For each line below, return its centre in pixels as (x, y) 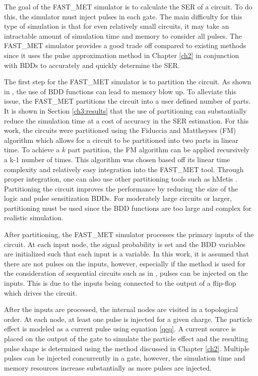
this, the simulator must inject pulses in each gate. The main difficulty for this (123, 16)
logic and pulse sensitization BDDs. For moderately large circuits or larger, (118, 198)
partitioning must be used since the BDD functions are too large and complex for (128, 208)
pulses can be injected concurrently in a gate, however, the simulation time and (125, 358)
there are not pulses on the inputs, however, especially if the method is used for (125, 263)
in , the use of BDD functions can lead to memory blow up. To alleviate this (120, 91)
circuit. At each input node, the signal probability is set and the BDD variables (125, 244)
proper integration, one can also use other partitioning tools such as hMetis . (121, 179)
